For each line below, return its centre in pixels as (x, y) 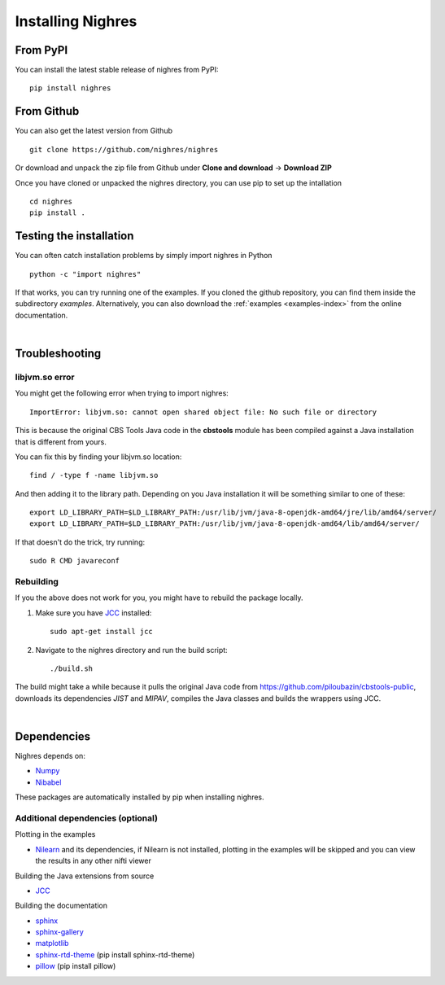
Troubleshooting (58, 353)
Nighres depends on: (50, 756)
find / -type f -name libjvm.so (94, 475)
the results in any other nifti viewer (94, 861)
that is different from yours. (61, 442)
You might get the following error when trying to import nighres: (122, 393)
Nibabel (48, 782)
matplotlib (52, 943)
